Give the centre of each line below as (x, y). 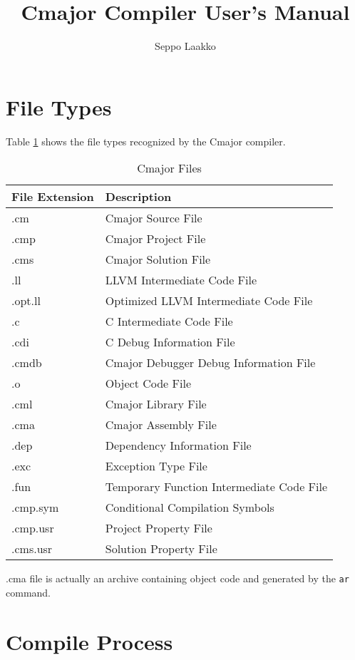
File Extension (53, 197)
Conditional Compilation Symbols (190, 507)
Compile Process (89, 641)
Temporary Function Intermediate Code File (216, 487)
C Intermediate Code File (169, 321)
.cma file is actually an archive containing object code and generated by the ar (177, 578)
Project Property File (159, 528)
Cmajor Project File (155, 239)
